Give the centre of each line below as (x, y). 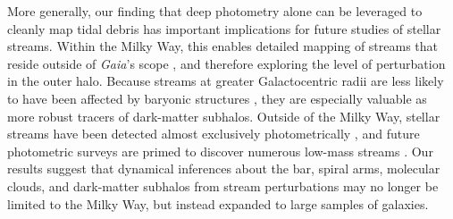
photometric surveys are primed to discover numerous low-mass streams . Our (220, 151)
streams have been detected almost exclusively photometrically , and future (214, 134)
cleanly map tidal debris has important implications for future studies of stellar (224, 28)
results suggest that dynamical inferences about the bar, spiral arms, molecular (224, 168)
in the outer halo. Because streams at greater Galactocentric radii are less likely (226, 81)
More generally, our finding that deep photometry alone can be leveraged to (215, 11)
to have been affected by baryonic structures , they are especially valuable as (217, 98)
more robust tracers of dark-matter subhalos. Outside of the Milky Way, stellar (224, 116)
